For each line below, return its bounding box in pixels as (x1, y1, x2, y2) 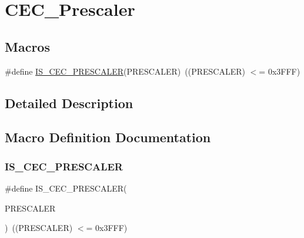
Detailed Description (5, 93, 133, 112)
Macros (5, 37, 50, 55)
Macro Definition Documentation (5, 128, 211, 146)
